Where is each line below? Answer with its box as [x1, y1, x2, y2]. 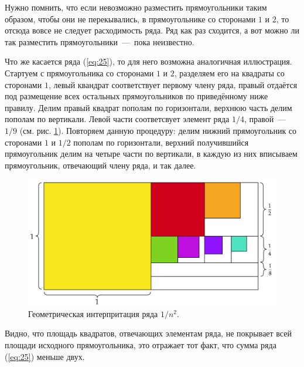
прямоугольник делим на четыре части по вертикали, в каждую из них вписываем [5, 147, 298, 160]
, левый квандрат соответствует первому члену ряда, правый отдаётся [48, 78, 298, 90]
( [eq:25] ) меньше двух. [5, 350, 85, 362]
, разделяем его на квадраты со [174, 66, 285, 79]
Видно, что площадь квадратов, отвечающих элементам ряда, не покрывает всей [5, 327, 292, 339]
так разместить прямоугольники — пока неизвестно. [5, 35, 194, 48]
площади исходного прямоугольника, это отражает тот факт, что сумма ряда [5, 338, 276, 351]
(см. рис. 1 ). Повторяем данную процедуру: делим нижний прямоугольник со [19, 124, 297, 136]
